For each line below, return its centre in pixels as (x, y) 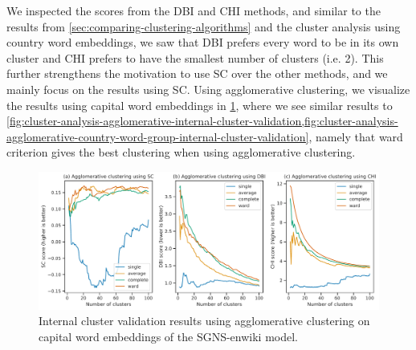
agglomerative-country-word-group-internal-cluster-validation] (158, 136)
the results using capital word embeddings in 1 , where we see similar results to (200, 105)
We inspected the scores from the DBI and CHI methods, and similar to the (194, 10)
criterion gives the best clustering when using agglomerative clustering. (181, 152)
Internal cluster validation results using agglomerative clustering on (204, 321)
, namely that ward (356, 136)
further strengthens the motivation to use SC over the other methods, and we (197, 73)
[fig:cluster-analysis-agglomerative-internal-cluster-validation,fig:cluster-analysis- (202, 121)
